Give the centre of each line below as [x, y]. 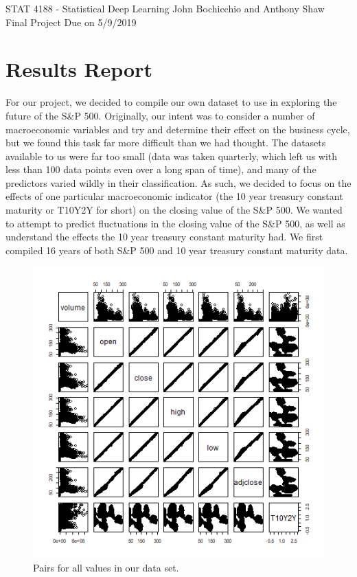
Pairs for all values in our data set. [106, 568]
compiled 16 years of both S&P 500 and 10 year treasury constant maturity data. [177, 250]
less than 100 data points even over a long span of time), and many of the [161, 169]
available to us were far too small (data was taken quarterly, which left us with [172, 156]
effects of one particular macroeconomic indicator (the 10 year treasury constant [174, 196]
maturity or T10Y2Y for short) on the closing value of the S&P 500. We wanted [174, 210]
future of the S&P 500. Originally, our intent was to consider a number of [160, 115]
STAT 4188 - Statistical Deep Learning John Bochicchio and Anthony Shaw [165, 8]
